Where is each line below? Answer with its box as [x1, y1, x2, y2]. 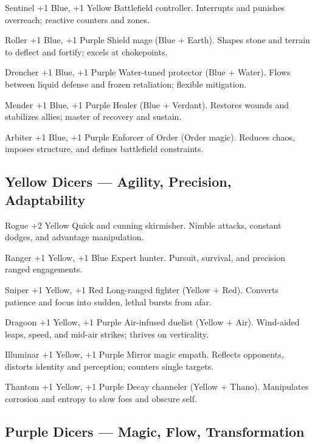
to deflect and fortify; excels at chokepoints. [5, 45, 168, 58]
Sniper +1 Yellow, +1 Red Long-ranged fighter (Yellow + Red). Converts [5, 283, 279, 296]
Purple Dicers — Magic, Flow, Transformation [5, 422, 305, 441]
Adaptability [5, 190, 86, 209]
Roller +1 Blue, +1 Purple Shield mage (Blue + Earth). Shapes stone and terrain [5, 33, 310, 46]
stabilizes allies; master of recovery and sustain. [5, 110, 182, 123]
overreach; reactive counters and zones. [5, 13, 150, 26]
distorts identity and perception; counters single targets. [5, 359, 214, 372]
